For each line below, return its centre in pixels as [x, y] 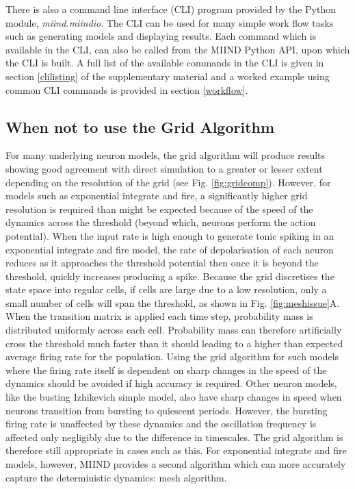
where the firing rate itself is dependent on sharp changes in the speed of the [166, 369]
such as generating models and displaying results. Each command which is [161, 36]
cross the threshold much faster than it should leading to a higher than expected [174, 343]
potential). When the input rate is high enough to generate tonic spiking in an [170, 235]
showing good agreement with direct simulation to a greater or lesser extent [164, 168]
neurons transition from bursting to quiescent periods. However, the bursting [167, 410]
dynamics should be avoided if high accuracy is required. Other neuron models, [171, 383]
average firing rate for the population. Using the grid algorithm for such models [172, 356]
